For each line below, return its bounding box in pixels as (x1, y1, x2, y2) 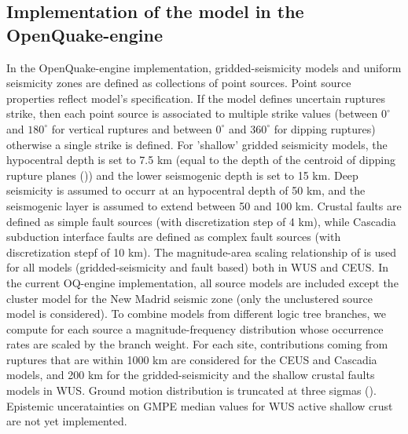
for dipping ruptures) (274, 120, 376, 137)
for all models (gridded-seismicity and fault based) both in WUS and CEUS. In (6, 259, 388, 275)
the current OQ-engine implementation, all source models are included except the (6, 274, 399, 290)
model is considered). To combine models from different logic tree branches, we (6, 305, 387, 322)
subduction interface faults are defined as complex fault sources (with (6, 228, 341, 245)
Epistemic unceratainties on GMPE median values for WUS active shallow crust (6, 397, 393, 414)
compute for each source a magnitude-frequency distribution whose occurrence (6, 320, 384, 337)
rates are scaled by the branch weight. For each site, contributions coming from (6, 336, 388, 352)
